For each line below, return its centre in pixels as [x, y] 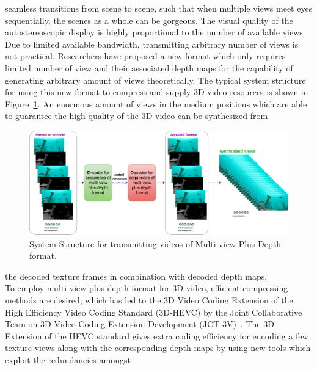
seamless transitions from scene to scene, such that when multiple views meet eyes [159, 8]
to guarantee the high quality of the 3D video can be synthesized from [137, 116]
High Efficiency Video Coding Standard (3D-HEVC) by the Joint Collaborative [154, 312]
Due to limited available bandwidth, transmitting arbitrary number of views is [152, 44]
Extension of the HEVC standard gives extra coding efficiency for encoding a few [157, 336]
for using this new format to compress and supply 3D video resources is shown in [157, 92]
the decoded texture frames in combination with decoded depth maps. [136, 276]
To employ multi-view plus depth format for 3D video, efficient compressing [147, 288]
